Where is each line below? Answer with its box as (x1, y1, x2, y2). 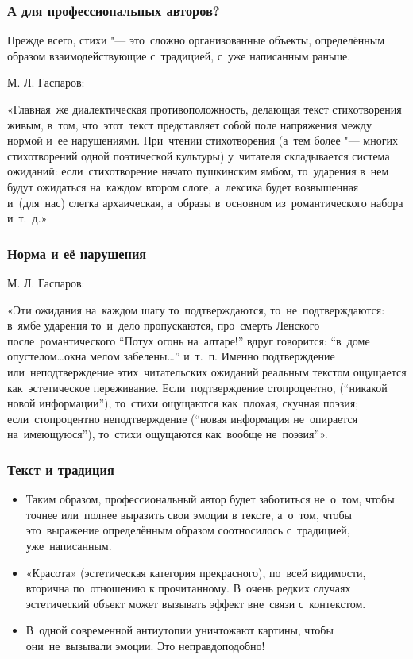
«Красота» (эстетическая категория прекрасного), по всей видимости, (25, 564, 366, 580)
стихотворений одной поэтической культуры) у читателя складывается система (7, 147, 390, 164)
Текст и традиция (7, 459, 114, 479)
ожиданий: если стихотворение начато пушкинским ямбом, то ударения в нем (7, 163, 389, 179)
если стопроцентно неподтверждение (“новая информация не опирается (7, 410, 358, 426)
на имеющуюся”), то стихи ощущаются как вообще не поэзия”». (7, 426, 328, 442)
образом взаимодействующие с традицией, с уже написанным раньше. (7, 47, 351, 64)
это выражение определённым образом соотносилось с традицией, (25, 522, 350, 538)
